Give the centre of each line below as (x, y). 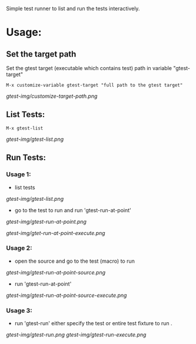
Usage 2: (19, 248)
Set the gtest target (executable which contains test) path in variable (89, 68)
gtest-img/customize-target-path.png (52, 96)
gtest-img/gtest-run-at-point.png (46, 221)
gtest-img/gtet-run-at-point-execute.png (56, 233)
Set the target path (41, 54)
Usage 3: (19, 310)
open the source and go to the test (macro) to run (75, 261)
